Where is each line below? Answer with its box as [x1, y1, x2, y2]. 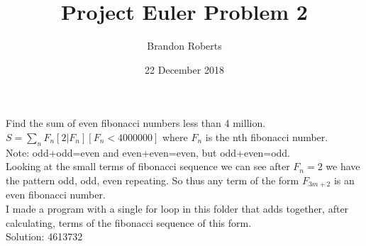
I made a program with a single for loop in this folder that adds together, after [6, 201, 349, 216]
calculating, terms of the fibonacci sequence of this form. [6, 215, 252, 230]
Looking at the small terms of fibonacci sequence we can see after [6, 159, 290, 174]
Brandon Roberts [147, 38, 222, 53]
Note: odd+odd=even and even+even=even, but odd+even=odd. [6, 145, 291, 160]
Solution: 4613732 [6, 229, 83, 244]
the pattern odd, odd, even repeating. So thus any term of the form [6, 172, 299, 187]
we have [326, 159, 360, 174]
